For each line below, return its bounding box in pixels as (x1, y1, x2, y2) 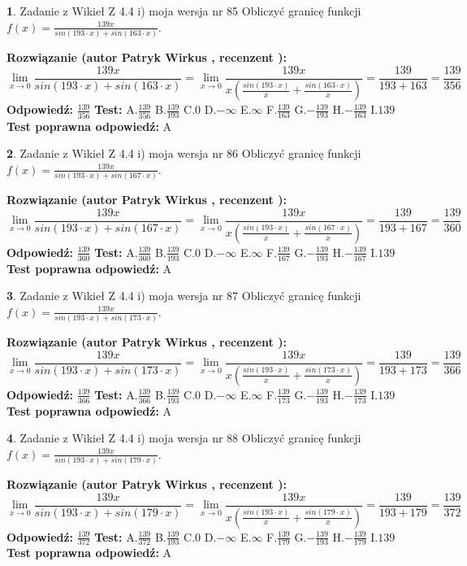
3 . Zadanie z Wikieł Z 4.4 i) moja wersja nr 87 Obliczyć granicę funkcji (6, 287, 361, 304)
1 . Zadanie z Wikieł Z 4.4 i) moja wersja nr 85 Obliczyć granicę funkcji (6, 2, 361, 19)
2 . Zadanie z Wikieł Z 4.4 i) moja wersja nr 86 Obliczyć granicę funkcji (6, 145, 361, 162)
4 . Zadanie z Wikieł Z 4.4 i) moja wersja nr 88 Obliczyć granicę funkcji (6, 429, 361, 446)
